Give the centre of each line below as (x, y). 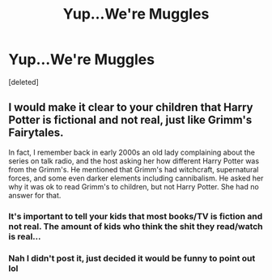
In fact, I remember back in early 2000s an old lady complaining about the (132, 152)
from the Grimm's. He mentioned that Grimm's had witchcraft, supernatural (134, 169)
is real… (25, 236)
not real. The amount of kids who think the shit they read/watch (136, 226)
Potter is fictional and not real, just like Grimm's (130, 120)
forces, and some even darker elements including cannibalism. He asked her (136, 178)
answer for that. (35, 195)
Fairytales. (36, 133)
